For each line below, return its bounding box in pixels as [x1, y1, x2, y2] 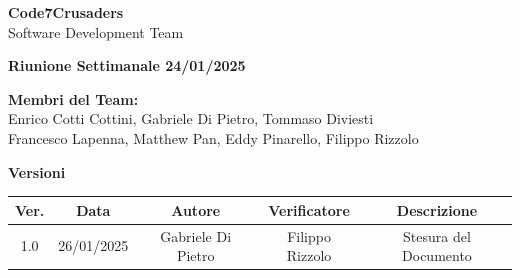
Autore [171, 199, 221, 220]
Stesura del [403, 225, 471, 246]
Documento [402, 245, 472, 266]
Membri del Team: [8, 88, 139, 109]
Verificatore [268, 199, 350, 220]
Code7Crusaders [8, 2, 124, 22]
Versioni [8, 161, 66, 182]
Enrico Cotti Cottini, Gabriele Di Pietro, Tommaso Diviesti [8, 108, 374, 129]
